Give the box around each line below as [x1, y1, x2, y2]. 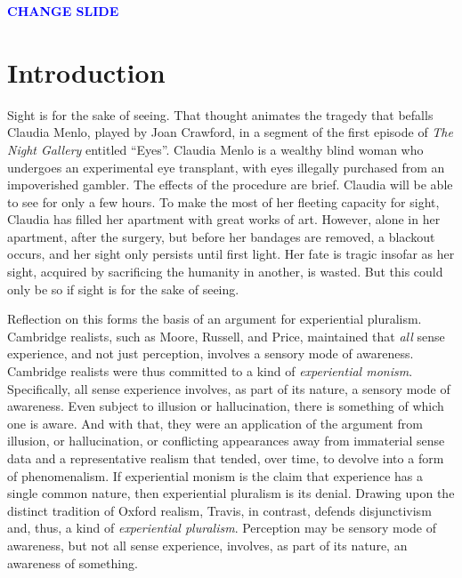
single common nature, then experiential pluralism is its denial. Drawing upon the [7, 484, 455, 502]
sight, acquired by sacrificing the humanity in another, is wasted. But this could [7, 262, 443, 281]
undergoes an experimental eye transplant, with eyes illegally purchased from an [7, 157, 445, 176]
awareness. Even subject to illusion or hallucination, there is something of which [7, 397, 444, 415]
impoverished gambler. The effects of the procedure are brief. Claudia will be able [7, 175, 453, 194]
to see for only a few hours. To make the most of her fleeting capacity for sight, [7, 192, 440, 211]
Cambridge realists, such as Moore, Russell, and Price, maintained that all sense [7, 326, 445, 345]
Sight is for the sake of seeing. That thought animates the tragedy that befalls [7, 105, 434, 124]
